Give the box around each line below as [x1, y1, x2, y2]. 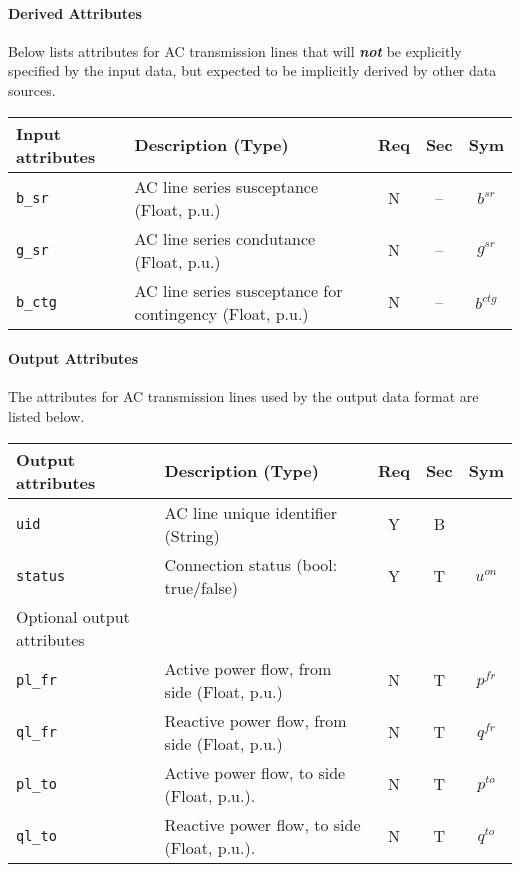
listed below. [8, 405, 85, 426]
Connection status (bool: [164, 552, 338, 576]
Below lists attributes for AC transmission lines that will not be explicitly [8, 40, 462, 61]
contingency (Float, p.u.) [134, 301, 309, 325]
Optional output [16, 604, 130, 628]
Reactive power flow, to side [164, 812, 361, 836]
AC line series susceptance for [134, 278, 343, 302]
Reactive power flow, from [164, 708, 347, 732]
